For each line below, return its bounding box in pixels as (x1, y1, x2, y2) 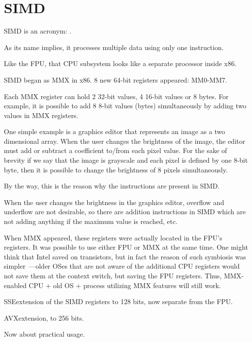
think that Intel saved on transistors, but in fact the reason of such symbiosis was (4, 251, 246, 261)
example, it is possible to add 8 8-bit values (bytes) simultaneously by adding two (4, 101, 247, 111)
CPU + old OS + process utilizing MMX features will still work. (29, 280, 221, 290)
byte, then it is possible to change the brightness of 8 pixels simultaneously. (4, 164, 228, 174)
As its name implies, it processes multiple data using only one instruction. (4, 42, 224, 52)
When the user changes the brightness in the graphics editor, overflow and (4, 197, 224, 207)
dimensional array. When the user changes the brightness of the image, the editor (4, 136, 245, 146)
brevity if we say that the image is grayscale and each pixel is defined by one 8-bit (4, 155, 248, 165)
